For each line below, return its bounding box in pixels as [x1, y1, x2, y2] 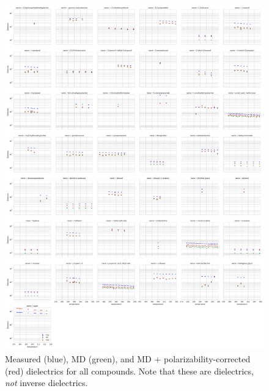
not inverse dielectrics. [5, 376, 88, 389]
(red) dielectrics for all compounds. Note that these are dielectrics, [5, 364, 254, 377]
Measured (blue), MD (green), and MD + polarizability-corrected [5, 352, 251, 365]
